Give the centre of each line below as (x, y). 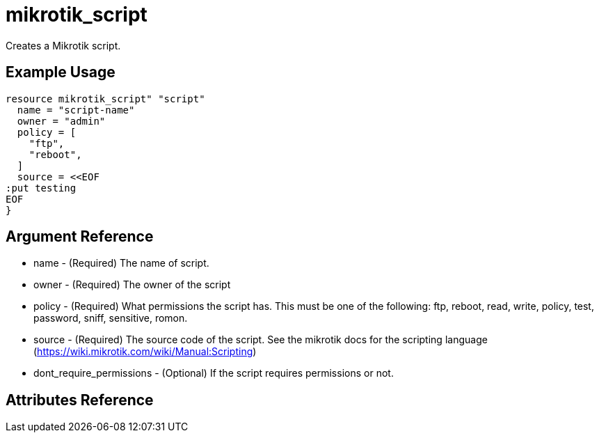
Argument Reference (80, 237)
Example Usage (61, 72)
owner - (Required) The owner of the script (132, 285)
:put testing (41, 188)
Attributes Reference (80, 400)
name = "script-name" (76, 110)
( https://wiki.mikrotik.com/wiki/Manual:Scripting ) (145, 352)
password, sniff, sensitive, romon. (111, 318)
